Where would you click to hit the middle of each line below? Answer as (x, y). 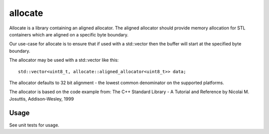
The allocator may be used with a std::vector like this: (64, 60)
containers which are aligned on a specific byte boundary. (69, 34)
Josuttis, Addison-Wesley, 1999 (42, 99)
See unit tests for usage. (34, 125)
